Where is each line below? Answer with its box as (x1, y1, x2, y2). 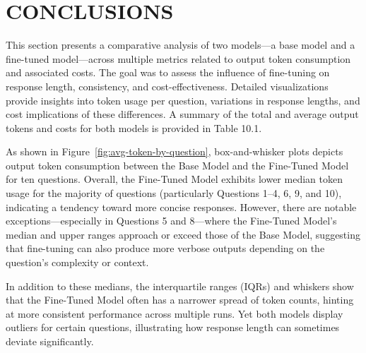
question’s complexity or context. (6, 255, 149, 270)
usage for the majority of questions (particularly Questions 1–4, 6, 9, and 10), (6, 186, 342, 201)
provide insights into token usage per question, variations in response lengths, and (6, 92, 360, 107)
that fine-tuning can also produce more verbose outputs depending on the (6, 241, 325, 256)
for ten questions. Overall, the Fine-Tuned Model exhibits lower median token (6, 172, 343, 186)
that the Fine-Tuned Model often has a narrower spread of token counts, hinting (6, 292, 354, 307)
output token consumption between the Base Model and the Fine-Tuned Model (6, 157, 349, 172)
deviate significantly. (6, 334, 94, 348)
